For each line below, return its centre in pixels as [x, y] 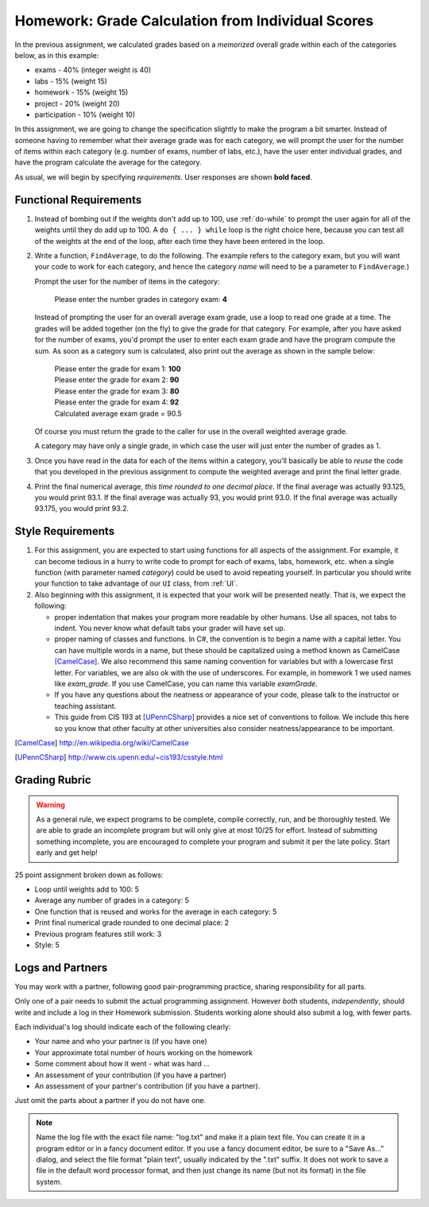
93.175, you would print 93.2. [81, 509]
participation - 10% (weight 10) [85, 114]
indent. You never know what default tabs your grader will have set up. [170, 628]
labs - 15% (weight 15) [71, 81]
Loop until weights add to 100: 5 [87, 889]
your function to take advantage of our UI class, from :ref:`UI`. [136, 583]
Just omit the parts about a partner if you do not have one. [110, 1101]
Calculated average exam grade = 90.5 [118, 413]
